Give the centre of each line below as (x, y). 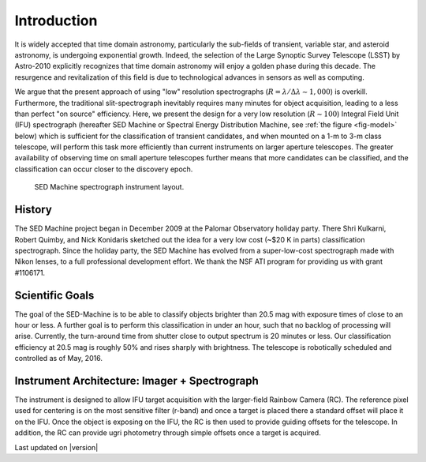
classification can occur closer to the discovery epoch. (104, 169)
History (34, 210)
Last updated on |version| (56, 447)
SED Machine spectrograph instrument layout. (109, 187)
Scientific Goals (54, 295)
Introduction (56, 21)
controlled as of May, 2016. (58, 359)
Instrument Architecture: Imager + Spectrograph (137, 380)
